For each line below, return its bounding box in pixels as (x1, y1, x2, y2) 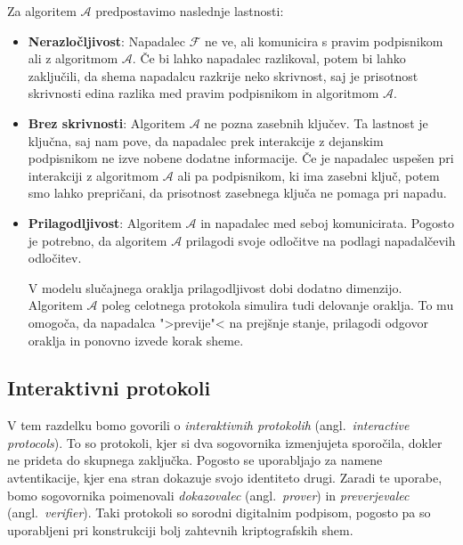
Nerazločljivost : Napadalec (28, 31, 186, 50)
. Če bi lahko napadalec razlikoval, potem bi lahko (132, 49, 406, 68)
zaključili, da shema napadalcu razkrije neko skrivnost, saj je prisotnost (28, 66, 418, 85)
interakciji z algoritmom (28, 166, 159, 184)
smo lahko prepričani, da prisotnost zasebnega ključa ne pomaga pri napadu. (28, 183, 447, 202)
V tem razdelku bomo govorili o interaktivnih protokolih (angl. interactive (7, 416, 410, 435)
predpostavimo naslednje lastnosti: (95, 2, 284, 20)
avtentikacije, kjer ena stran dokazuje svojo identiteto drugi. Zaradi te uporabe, (7, 468, 443, 487)
